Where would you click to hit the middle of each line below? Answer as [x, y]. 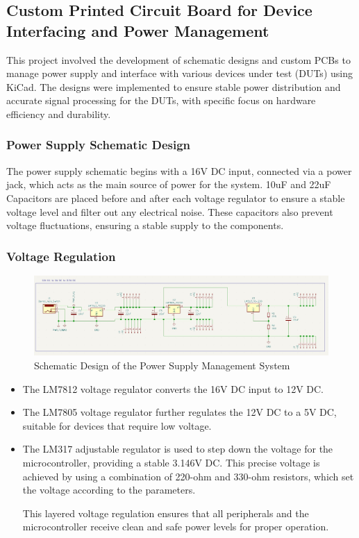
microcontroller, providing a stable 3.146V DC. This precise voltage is [171, 463]
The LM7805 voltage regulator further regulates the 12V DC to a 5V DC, [179, 412]
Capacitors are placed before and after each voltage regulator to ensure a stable [176, 197]
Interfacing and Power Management [138, 30]
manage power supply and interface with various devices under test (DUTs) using [179, 73]
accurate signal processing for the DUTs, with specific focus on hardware [161, 100]
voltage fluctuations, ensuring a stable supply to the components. [145, 225]
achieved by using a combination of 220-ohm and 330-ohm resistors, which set [188, 476]
